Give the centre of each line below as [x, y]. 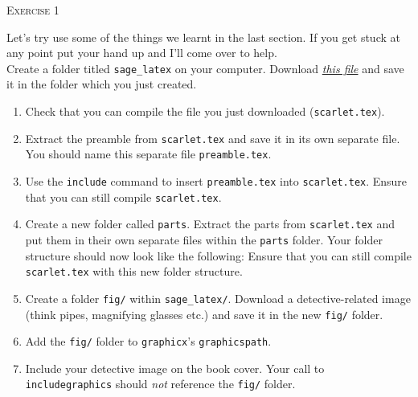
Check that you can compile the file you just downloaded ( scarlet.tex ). [205, 111]
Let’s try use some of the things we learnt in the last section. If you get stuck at [203, 37]
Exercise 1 [33, 10]
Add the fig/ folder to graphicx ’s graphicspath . [148, 341]
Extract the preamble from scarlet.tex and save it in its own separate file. [213, 138]
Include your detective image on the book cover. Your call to [175, 368]
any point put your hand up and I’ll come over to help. [142, 53]
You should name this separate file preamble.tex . [148, 154]
